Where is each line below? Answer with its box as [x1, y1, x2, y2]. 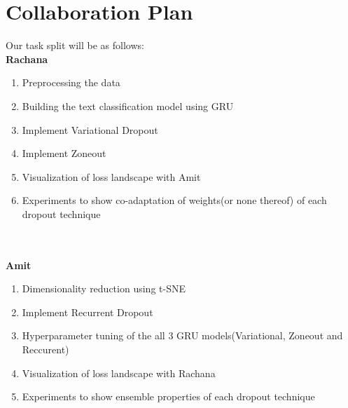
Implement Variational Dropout [22, 122, 158, 137]
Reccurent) [22, 342, 69, 357]
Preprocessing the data [22, 75, 120, 90]
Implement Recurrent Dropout [22, 304, 153, 319]
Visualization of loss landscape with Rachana [22, 365, 216, 380]
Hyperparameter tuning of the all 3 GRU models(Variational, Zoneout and [22, 328, 343, 343]
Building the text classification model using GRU [22, 98, 234, 113]
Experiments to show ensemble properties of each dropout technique [22, 389, 315, 404]
